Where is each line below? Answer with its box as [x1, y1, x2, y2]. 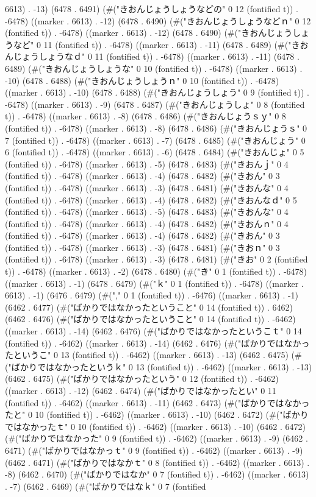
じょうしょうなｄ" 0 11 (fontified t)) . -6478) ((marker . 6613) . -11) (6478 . [13, 50, 300, 63]
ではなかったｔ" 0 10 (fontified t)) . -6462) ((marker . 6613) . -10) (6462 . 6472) [5, 420, 306, 432]
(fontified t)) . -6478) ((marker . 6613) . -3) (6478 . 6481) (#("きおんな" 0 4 [5, 181, 289, 194]
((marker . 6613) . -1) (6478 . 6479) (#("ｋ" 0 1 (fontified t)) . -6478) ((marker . [5, 277, 304, 289]
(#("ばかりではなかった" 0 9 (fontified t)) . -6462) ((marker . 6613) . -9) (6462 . [5, 432, 308, 445]
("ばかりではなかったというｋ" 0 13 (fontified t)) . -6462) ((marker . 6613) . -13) [5, 360, 312, 373]
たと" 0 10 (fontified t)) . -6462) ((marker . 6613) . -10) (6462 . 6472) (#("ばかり [5, 408, 309, 421]
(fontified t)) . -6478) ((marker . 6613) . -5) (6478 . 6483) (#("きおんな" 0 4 [5, 205, 289, 218]
